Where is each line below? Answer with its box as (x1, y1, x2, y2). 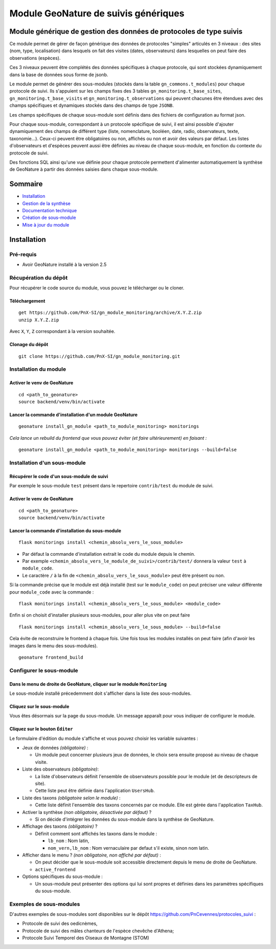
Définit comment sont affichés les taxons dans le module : (35, 830, 157, 837)
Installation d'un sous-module (9, 459, 86, 466)
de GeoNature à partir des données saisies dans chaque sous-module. (9, 166, 158, 172)
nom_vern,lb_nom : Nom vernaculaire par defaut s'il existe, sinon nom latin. (48, 845, 210, 851)
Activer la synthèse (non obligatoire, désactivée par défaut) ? (22, 809, 152, 815)
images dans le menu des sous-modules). (9, 642, 98, 649)
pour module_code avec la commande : (9, 589, 94, 595)
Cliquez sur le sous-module (9, 703, 70, 709)
